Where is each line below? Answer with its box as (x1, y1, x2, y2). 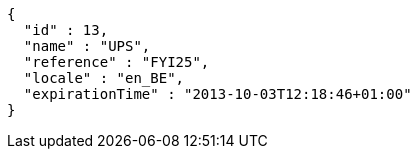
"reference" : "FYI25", (23, 54, 210, 70)
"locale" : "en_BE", (23, 70, 185, 86)
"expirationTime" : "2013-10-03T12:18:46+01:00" (23, 86, 412, 102)
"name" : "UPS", (23, 38, 151, 54)
